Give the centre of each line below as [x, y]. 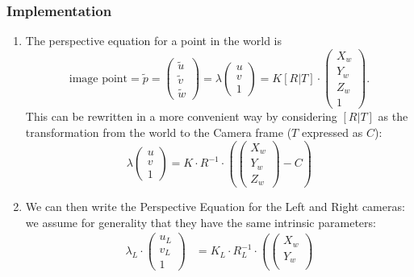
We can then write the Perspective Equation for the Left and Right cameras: [215, 207]
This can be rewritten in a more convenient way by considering [181, 116]
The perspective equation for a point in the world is [154, 41]
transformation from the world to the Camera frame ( [159, 132]
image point [98, 79]
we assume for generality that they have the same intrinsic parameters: [201, 222]
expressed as [332, 132]
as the [393, 116]
